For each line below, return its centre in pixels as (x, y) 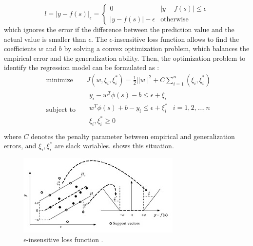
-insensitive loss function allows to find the (175, 39)
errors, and (20, 146)
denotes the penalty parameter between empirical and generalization (133, 136)
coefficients (20, 48)
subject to (61, 110)
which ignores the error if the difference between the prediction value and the (119, 29)
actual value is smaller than (45, 39)
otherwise (175, 19)
